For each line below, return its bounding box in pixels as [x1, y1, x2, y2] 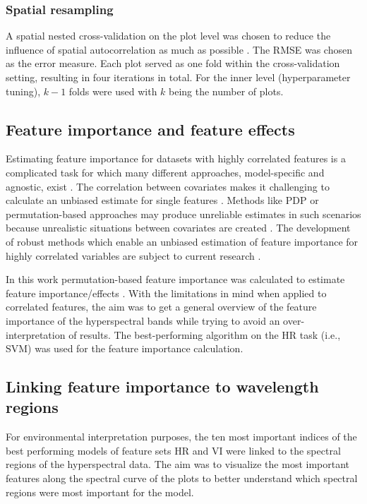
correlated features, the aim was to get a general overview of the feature [6, 299, 317, 314]
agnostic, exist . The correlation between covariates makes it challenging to [6, 179, 330, 193]
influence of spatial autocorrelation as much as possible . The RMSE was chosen [6, 42, 352, 56]
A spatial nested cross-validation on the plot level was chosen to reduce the [6, 28, 331, 43]
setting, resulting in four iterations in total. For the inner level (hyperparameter [6, 70, 351, 84]
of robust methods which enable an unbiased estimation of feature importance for [6, 234, 359, 248]
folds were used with [68, 83, 157, 98]
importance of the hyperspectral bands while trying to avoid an [6, 313, 280, 328]
